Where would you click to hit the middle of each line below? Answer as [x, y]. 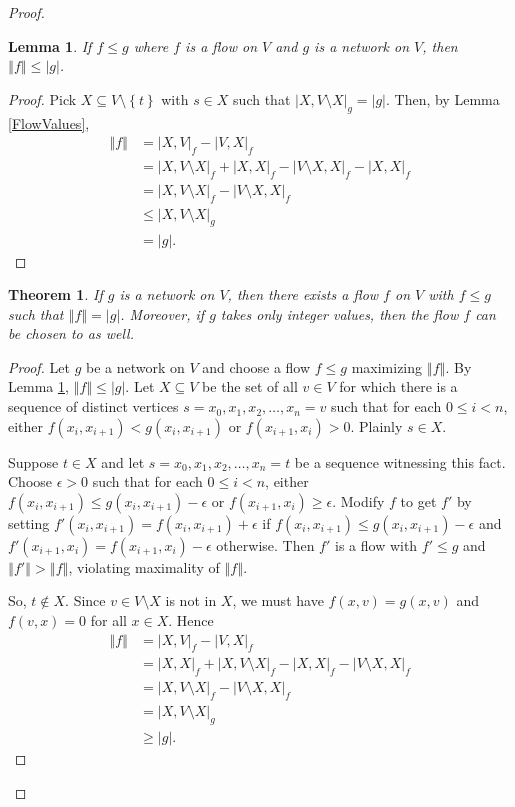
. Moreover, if [162, 313]
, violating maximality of [144, 566]
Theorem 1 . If [55, 294]
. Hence [191, 620]
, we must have [278, 600]
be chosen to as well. [71, 333]
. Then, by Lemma [442, 98]
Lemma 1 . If [50, 45]
